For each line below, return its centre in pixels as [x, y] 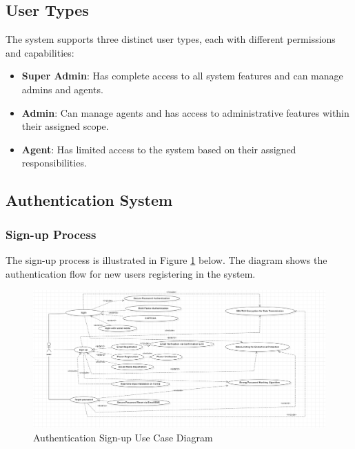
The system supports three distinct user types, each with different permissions [171, 39]
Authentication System [89, 200]
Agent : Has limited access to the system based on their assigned [159, 149]
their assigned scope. [65, 126]
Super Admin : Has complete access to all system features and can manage [182, 76]
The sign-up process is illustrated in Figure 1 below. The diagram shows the [166, 259]
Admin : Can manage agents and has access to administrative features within [185, 112]
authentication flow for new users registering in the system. [131, 273]
